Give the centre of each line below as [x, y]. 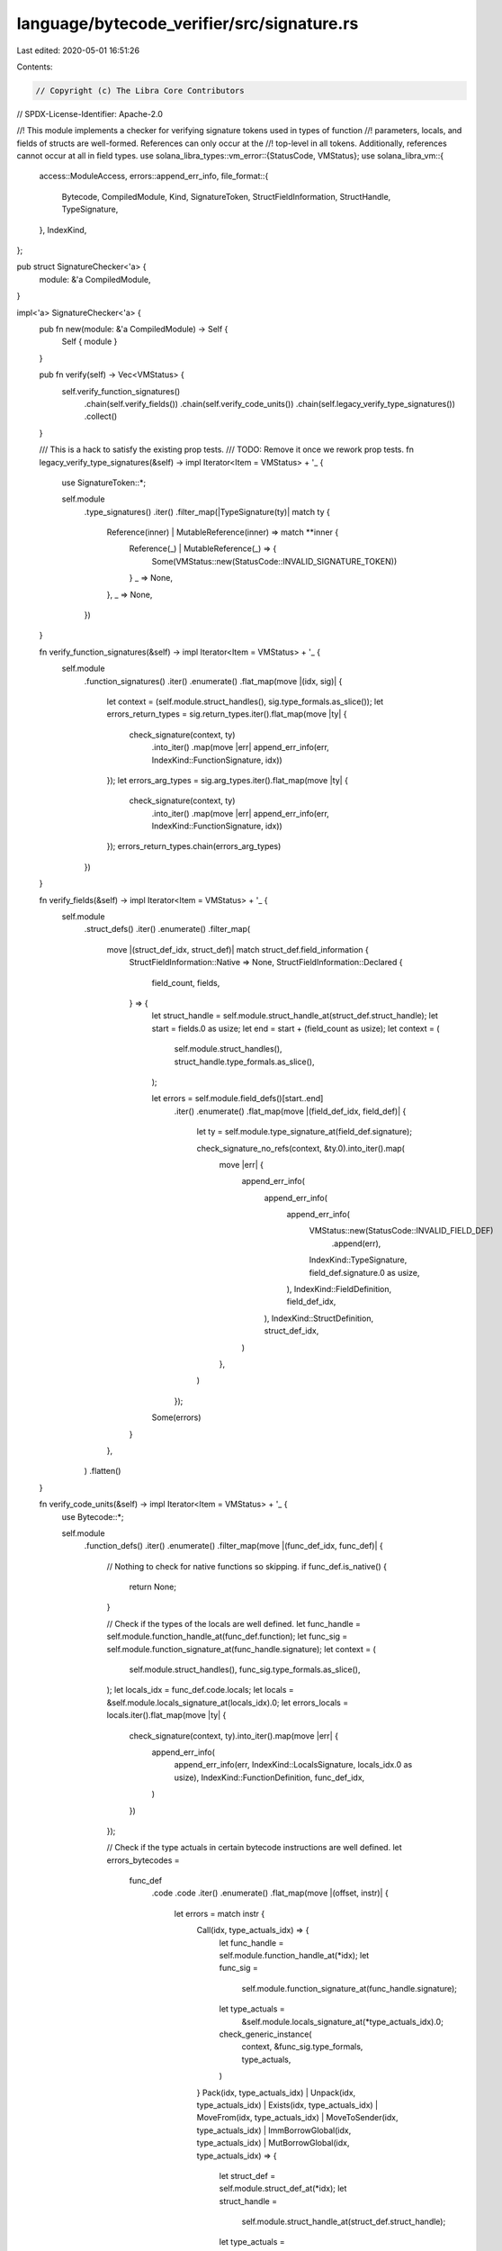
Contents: [35, 67]
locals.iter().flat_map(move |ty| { [166, 1715]
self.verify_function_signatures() [121, 391]
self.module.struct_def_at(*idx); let [283, 2189]
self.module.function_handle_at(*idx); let [294, 1956]
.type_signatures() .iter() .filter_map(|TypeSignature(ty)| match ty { [207, 511]
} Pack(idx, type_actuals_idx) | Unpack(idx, [276, 2093]
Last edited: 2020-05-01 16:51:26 [78, 50]
